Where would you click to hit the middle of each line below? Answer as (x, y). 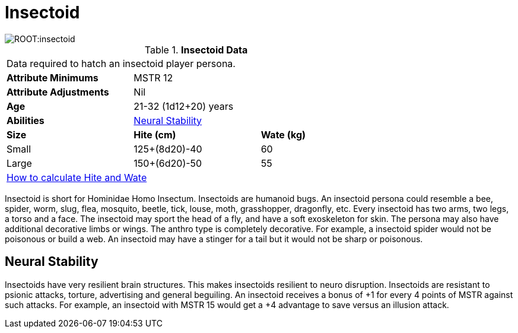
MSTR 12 (153, 77)
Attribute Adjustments (58, 92)
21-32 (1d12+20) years (184, 106)
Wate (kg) (283, 134)
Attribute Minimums (53, 77)
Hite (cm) (155, 134)
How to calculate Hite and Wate (77, 177)
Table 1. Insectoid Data (196, 50)
